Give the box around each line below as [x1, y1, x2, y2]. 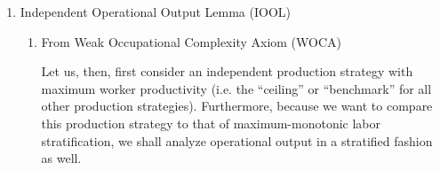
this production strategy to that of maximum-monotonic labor [41, 113, 381, 132]
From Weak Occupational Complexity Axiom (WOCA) [41, 32, 342, 50]
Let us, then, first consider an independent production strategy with [41, 62, 413, 81]
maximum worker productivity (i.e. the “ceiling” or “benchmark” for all [41, 79, 432, 97]
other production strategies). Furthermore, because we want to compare [41, 97, 433, 115]
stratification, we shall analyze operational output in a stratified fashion [41, 131, 433, 150]
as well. [41, 149, 82, 167]
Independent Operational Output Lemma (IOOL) [20, 3, 291, 20]
